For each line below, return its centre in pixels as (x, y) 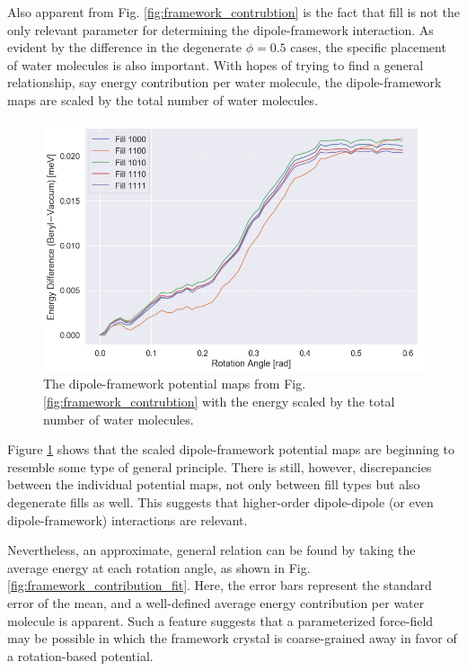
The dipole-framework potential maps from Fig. (175, 384)
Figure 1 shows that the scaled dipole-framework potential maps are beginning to (231, 449)
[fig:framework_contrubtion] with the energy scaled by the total (219, 402)
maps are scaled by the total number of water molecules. (163, 99)
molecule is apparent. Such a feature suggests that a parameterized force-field (220, 620)
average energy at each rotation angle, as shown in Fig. (159, 567)
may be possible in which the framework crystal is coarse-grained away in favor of (232, 638)
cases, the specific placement (368, 47)
